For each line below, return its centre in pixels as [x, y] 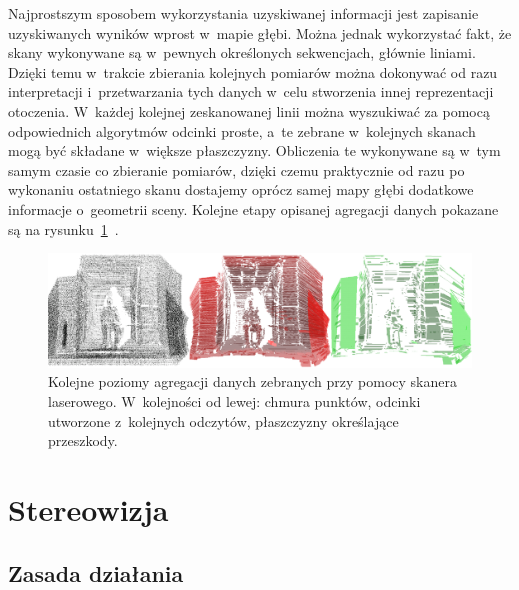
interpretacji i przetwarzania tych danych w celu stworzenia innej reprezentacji [251, 91]
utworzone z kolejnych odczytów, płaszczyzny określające [223, 420]
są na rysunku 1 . [63, 228]
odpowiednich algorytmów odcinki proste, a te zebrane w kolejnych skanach [242, 130]
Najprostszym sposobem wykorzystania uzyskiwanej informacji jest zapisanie [243, 13]
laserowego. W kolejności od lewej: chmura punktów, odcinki [234, 401]
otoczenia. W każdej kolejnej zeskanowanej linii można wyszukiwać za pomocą [249, 110]
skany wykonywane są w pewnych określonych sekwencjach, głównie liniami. [242, 52]
